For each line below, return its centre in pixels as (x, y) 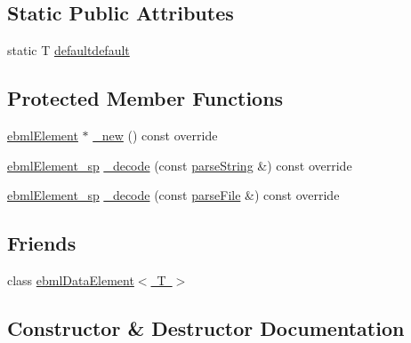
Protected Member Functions (145, 98)
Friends (42, 243)
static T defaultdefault (68, 50)
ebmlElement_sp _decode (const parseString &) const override (180, 165)
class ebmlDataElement (71, 279)
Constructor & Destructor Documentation (206, 327)
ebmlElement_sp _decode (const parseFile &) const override (173, 195)
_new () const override (155, 135)
